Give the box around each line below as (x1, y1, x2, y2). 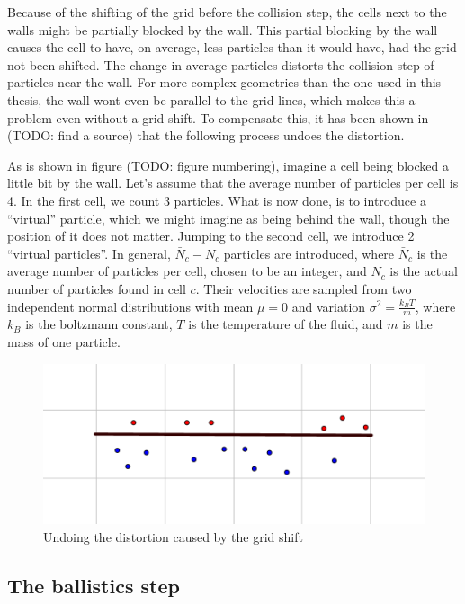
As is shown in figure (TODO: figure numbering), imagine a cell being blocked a (7, 155, 449, 174)
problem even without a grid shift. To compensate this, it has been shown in (7, 108, 429, 127)
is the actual (389, 262, 458, 280)
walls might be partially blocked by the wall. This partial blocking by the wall (7, 20, 438, 39)
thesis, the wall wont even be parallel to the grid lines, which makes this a (7, 90, 416, 109)
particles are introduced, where (223, 244, 395, 262)
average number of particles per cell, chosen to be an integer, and (7, 262, 367, 280)
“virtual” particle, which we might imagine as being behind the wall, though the (7, 209, 450, 227)
